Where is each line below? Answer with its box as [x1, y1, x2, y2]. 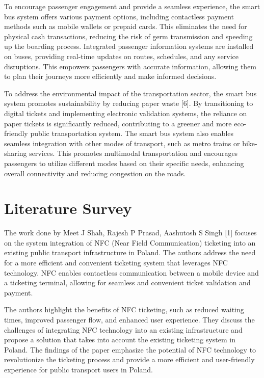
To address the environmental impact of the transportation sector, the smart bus [4, 88, 257, 98]
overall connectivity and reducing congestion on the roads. [4, 168, 186, 178]
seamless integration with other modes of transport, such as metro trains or [4, 138, 240, 148]
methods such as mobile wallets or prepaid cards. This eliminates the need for [4, 21, 247, 32]
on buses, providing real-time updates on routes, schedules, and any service [4, 50, 239, 61]
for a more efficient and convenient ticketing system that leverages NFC [4, 257, 228, 267]
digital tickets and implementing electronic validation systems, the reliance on [4, 107, 247, 118]
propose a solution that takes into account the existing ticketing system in [4, 334, 235, 345]
